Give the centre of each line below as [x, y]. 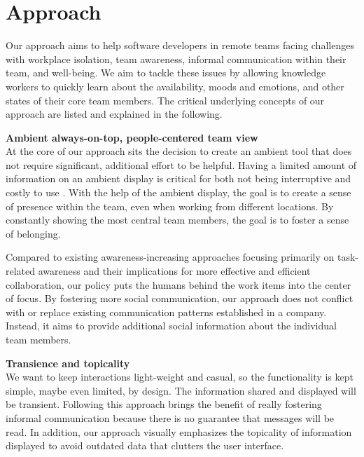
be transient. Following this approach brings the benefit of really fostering [164, 404]
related [21, 271]
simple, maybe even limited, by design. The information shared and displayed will [181, 390]
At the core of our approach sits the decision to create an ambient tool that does [179, 151]
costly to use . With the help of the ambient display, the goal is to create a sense [178, 192]
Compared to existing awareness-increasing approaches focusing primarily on [170, 257]
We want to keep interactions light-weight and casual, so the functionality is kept [180, 377]
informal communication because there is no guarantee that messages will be [170, 417]
